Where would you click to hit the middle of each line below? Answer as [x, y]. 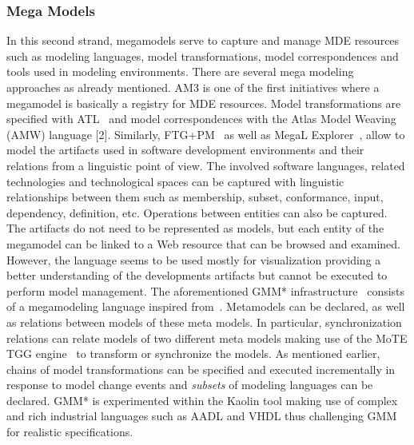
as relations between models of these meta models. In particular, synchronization [204, 322]
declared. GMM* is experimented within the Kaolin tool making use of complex [202, 400]
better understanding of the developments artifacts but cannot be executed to [197, 275]
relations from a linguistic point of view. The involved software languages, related [206, 165]
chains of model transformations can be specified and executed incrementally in [201, 369]
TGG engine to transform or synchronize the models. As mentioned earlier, [193, 354]
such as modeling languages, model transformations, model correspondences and [203, 56]
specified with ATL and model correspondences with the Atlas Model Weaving [201, 119]
